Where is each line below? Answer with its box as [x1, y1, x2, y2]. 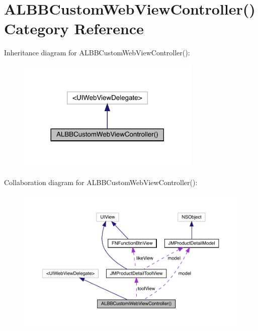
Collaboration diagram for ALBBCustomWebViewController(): [4, 177, 198, 187]
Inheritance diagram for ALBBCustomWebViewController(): [4, 47, 190, 58]
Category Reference [4, 18, 144, 39]
